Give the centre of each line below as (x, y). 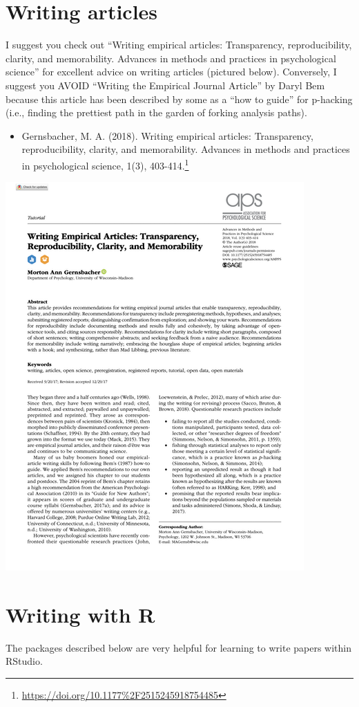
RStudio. (24, 661)
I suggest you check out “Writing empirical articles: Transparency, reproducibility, (179, 45)
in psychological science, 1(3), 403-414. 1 (105, 164)
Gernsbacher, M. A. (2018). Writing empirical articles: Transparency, (167, 135)
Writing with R (80, 614)
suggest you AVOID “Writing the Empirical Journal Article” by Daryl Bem (165, 85)
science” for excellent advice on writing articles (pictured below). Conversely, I (171, 72)
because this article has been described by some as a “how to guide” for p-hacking (179, 99)
